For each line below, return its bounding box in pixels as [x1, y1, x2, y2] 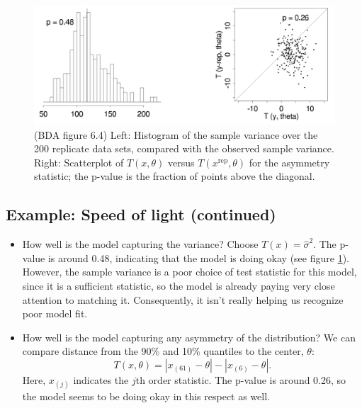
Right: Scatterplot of [34, 154, 124, 169]
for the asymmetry [249, 154, 330, 169]
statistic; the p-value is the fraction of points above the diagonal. [34, 169, 315, 183]
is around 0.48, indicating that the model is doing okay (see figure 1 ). [47, 250, 349, 265]
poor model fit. [22, 306, 88, 321]
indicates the [73, 373, 129, 387]
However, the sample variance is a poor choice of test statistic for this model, [22, 264, 357, 279]
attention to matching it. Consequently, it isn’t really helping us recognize [22, 292, 344, 307]
